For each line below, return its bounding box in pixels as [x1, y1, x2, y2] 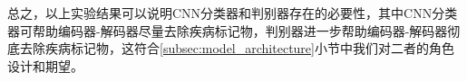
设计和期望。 [7, 56, 83, 75]
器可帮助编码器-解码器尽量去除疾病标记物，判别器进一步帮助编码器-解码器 [7, 21, 448, 40]
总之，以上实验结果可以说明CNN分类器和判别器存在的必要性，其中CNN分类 [7, 4, 458, 22]
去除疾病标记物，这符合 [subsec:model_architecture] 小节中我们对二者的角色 [19, 39, 454, 58]
